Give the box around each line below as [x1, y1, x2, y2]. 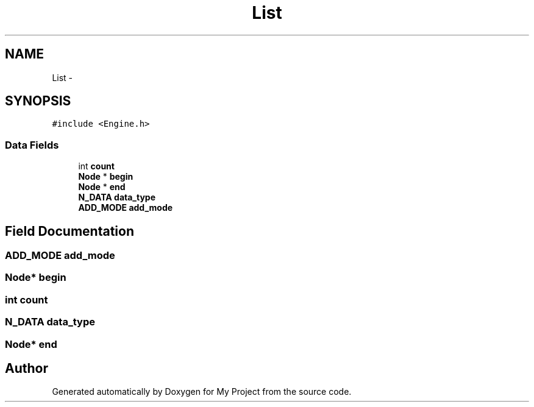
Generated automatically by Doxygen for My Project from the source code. [52, 386, 352, 397]
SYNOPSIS [5, 93, 71, 109]
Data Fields [5, 138, 59, 151]
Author [5, 360, 48, 376]
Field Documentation [5, 223, 134, 239]
